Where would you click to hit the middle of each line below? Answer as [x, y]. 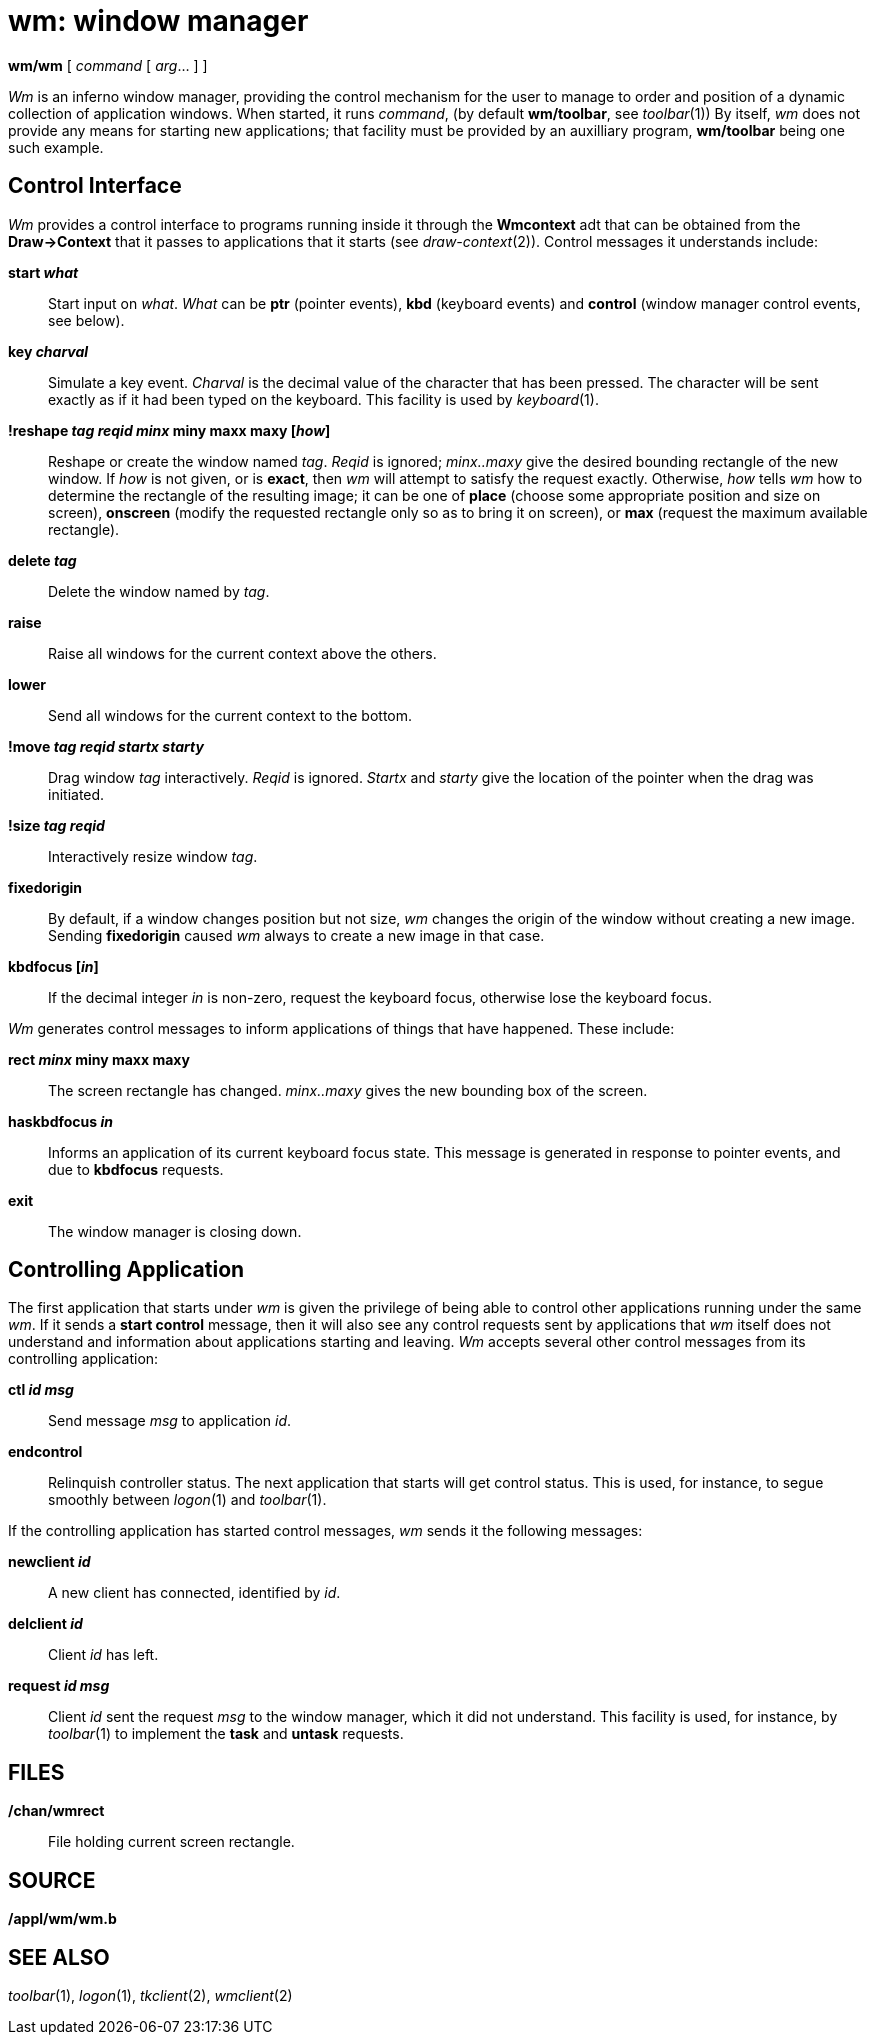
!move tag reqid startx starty [106, 746]
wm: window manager [158, 21]
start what [43, 272]
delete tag [42, 560]
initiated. [76, 794]
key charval [48, 351]
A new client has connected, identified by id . [194, 1593]
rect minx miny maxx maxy [99, 1059]
